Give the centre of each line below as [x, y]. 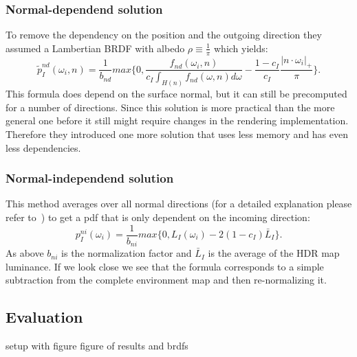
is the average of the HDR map [274, 253]
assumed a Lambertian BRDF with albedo [95, 48]
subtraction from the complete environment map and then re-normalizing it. [166, 280]
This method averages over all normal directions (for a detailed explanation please [179, 204]
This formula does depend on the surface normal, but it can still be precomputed [176, 94]
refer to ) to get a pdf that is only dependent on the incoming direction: [158, 217]
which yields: [241, 48]
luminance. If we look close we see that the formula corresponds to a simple [165, 266]
